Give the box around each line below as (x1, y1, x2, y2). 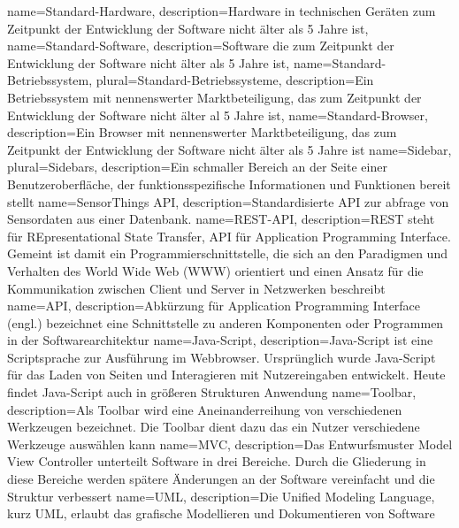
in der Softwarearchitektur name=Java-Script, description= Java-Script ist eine (7, 331, 433, 349)
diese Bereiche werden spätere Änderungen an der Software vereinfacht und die (7, 470, 435, 488)
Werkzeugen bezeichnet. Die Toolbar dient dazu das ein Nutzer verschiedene (7, 417, 420, 436)
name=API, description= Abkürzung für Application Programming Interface (7, 296, 421, 315)
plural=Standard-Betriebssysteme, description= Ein (96, 71, 374, 89)
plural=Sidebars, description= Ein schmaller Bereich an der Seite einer (7, 157, 387, 176)
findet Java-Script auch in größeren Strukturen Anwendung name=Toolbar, (7, 383, 417, 402)
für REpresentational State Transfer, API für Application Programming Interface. (7, 226, 451, 245)
